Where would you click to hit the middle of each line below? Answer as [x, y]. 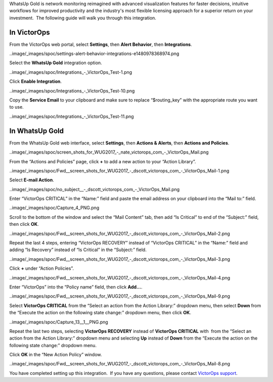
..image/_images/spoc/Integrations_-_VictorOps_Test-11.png [72, 116]
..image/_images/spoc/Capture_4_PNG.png [54, 208]
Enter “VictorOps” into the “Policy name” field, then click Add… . [76, 287]
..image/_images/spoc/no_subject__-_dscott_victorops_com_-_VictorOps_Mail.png [95, 189]
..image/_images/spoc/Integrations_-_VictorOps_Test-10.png [72, 90]
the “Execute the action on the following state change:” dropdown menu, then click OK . [100, 313]
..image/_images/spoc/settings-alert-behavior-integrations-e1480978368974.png [94, 54]
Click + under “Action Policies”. [42, 268]
